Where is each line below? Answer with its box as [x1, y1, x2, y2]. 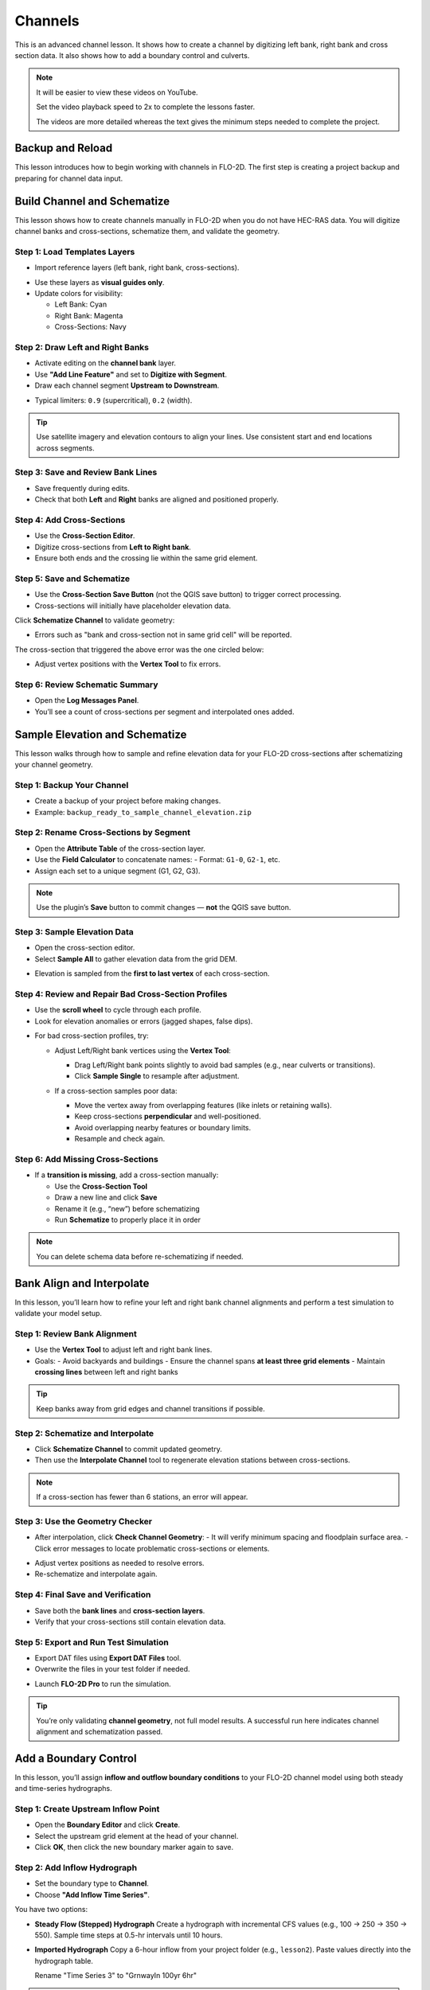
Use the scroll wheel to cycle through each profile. [34, 1005, 202, 1015]
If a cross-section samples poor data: [54, 1086, 178, 1095]
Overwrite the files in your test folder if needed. [34, 1664, 190, 1674]
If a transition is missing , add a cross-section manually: [34, 1170, 219, 1180]
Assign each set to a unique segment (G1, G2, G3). [34, 866, 201, 876]
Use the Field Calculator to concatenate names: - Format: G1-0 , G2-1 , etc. [34, 855, 280, 864]
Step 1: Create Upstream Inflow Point [14, 1804, 160, 1815]
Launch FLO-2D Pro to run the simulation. [34, 1679, 171, 1688]
